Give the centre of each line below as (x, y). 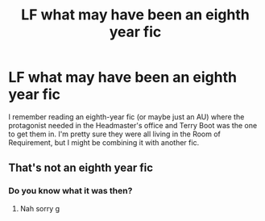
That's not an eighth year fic (81, 168)
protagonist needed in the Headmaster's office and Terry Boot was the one (133, 125)
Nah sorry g (40, 208)
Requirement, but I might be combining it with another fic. (104, 142)
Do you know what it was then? (70, 191)
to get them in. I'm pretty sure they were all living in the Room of (115, 134)
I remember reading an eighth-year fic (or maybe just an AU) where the (126, 117)
